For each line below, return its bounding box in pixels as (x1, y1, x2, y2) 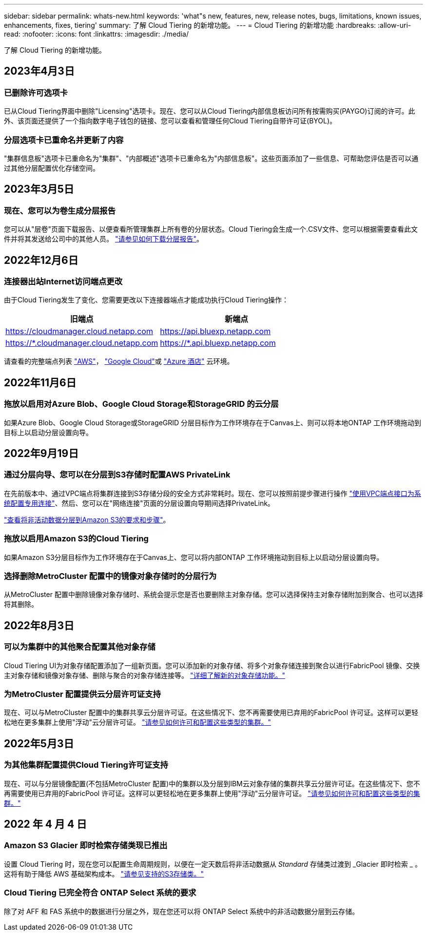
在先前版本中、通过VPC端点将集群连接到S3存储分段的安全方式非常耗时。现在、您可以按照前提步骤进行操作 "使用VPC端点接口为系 (4, 489, 421, 497)
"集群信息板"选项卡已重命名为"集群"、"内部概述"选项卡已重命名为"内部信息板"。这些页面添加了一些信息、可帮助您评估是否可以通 (4, 154, 419, 162)
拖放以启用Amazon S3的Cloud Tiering (4, 534, 149, 544)
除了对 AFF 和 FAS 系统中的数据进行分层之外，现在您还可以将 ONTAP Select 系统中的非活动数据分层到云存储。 (4, 907, 359, 915)
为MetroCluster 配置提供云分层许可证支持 (4, 689, 161, 699)
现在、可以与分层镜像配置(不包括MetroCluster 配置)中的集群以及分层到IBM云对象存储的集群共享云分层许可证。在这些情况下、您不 (4, 779, 420, 788)
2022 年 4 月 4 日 (4, 817, 87, 830)
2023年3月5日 (4, 183, 74, 196)
